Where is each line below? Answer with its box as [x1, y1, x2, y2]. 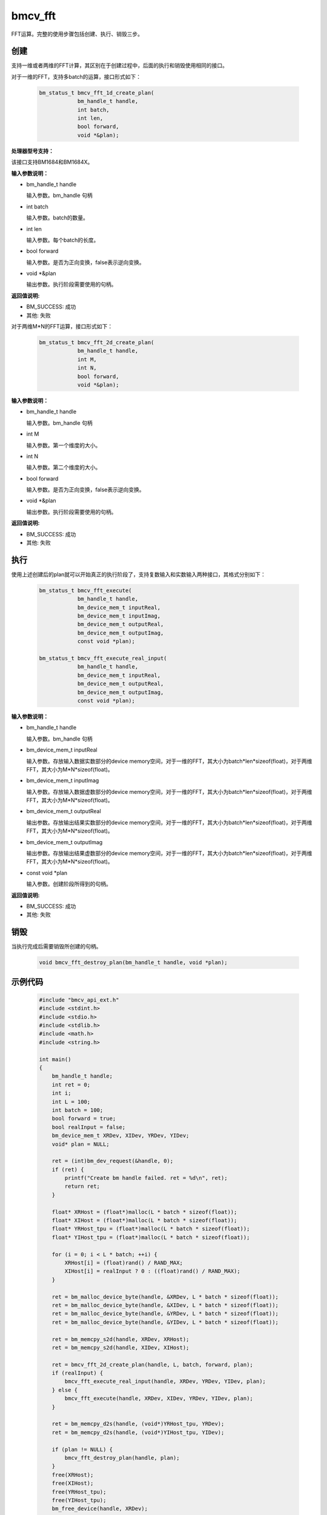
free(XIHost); [51, 1480, 94, 1487]
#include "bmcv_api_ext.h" [39, 996, 119, 1003]
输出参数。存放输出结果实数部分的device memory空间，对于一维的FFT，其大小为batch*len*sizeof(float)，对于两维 [26, 819, 312, 826]
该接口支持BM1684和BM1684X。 [11, 158, 93, 166]
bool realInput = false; [51, 1124, 126, 1130]
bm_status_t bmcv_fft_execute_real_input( [39, 655, 167, 662]
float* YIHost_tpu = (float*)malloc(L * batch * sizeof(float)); [51, 1234, 250, 1240]
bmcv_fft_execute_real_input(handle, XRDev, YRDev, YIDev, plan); [64, 1378, 266, 1385]
